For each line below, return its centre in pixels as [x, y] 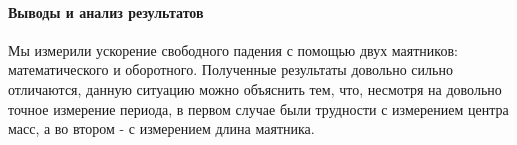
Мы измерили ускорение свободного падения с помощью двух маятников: [233, 49]
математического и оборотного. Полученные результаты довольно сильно [230, 69]
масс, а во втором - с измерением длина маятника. [161, 128]
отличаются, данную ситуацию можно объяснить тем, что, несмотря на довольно [255, 88]
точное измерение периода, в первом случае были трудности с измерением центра [258, 108]
